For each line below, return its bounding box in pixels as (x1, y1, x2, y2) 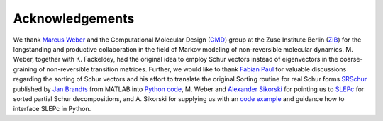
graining (13, 64, 38, 74)
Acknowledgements (13, 11, 135, 26)
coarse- (339, 55, 363, 64)
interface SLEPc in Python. (13, 105, 91, 113)
